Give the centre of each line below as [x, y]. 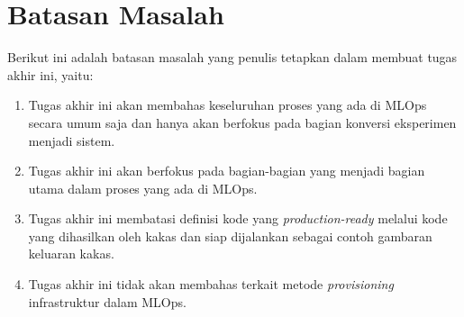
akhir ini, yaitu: [50, 74]
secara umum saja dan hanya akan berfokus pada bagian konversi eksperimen [242, 122]
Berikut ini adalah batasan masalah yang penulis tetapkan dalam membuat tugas [232, 57]
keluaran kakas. [71, 254]
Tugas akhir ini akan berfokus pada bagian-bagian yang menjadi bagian [227, 171]
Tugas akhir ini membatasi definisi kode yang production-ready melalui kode [238, 218]
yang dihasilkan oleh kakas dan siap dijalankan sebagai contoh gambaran [230, 235]
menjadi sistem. [72, 140]
